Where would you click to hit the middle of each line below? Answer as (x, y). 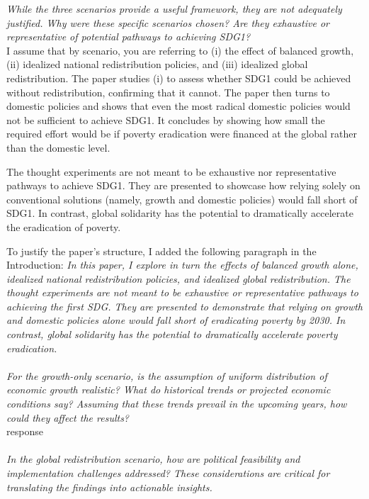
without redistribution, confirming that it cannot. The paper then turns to (168, 92)
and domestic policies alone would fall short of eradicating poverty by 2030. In (176, 320)
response (25, 431)
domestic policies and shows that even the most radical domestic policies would (178, 106)
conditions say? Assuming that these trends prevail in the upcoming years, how (177, 404)
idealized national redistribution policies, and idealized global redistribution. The (178, 278)
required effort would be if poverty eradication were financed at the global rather (182, 134)
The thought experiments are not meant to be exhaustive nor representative (171, 171)
